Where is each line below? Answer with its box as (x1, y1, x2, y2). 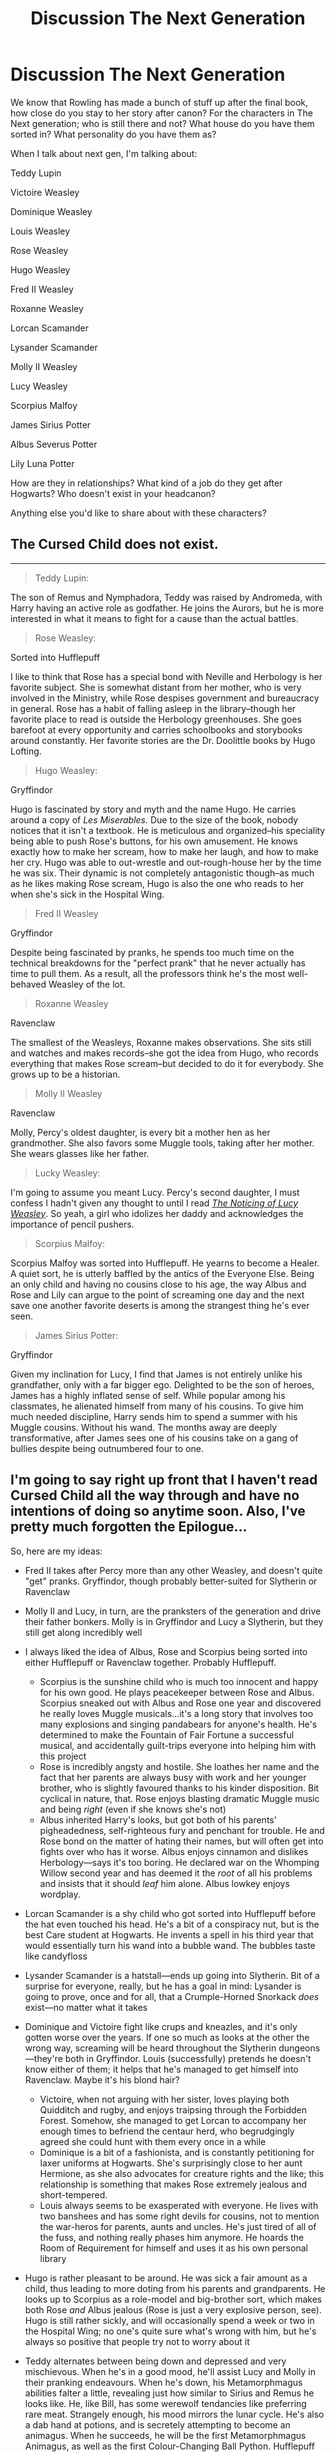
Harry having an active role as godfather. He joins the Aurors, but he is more (10, 602, 325, 614)
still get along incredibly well (24, 1626, 143, 1638)
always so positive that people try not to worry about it (24, 2335, 250, 2347)
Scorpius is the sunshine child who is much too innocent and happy (39, 1675, 319, 1687)
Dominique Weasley (10, 205, 93, 217)
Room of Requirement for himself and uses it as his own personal (39, 2242, 308, 2254)
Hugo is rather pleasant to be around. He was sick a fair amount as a (24, 2272, 308, 2284)
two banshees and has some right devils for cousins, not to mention (39, 2210, 320, 2222)
